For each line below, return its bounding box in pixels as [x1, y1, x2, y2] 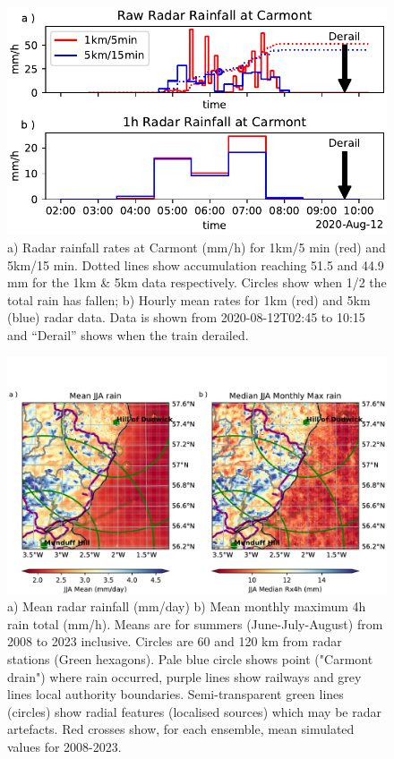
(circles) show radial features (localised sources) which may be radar [7, 702, 381, 721]
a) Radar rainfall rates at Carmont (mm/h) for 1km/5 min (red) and [7, 237, 386, 256]
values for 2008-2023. [7, 737, 122, 755]
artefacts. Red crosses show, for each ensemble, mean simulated [7, 720, 355, 738]
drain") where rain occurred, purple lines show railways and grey [7, 667, 362, 686]
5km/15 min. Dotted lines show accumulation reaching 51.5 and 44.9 [7, 255, 384, 274]
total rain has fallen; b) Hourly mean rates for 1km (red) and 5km [7, 290, 371, 309]
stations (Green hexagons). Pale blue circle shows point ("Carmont [7, 649, 373, 668]
